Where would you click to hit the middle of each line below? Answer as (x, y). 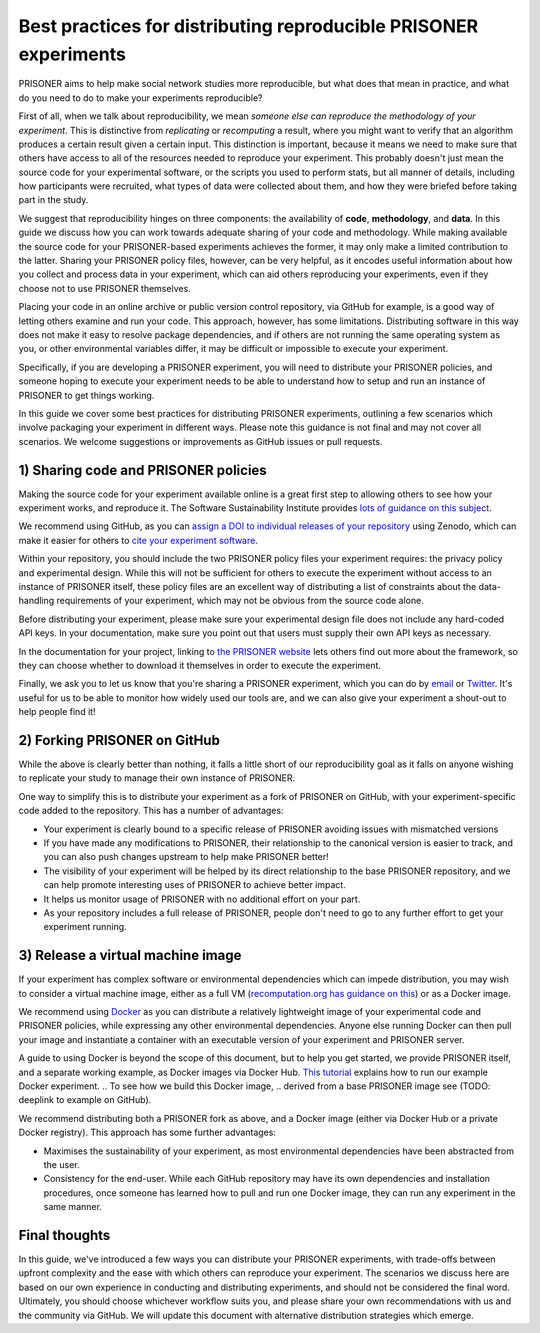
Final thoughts (64, 1235)
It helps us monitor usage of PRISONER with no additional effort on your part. (202, 899)
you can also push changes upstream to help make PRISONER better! (186, 857)
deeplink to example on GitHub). (85, 1100)
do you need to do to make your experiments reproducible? (140, 97)
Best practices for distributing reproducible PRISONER (248, 26)
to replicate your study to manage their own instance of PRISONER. (157, 778)
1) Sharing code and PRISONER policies (142, 470)
